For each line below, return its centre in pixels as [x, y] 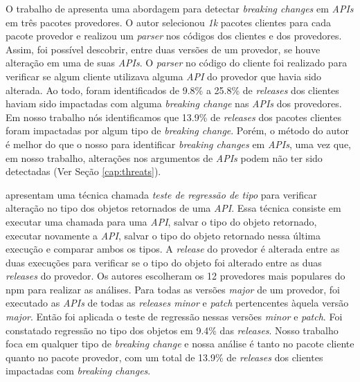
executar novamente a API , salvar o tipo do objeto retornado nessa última [163, 235]
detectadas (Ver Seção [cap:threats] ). [83, 171]
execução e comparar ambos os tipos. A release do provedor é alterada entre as [173, 249]
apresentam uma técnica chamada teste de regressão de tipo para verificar [161, 194]
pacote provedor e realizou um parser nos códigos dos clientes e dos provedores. [174, 36]
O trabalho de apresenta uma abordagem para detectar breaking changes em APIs [180, 8]
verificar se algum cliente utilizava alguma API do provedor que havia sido [164, 76]
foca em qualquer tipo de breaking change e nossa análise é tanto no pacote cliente [180, 344]
